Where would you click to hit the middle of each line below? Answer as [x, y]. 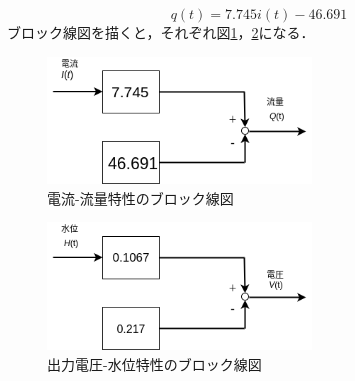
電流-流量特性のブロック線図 [140, 197]
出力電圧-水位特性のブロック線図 [154, 363]
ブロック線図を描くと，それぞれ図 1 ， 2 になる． [161, 32]
